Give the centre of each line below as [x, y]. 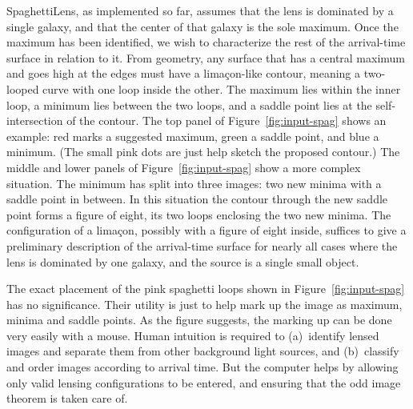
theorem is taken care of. [67, 398]
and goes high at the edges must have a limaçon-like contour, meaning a [184, 73]
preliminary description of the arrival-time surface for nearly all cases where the [202, 245]
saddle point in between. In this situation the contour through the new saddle [197, 199]
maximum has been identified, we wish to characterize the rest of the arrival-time [206, 42]
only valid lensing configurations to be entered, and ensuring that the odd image [204, 382]
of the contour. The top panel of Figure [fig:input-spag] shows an [227, 120]
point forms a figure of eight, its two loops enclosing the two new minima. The [199, 214]
